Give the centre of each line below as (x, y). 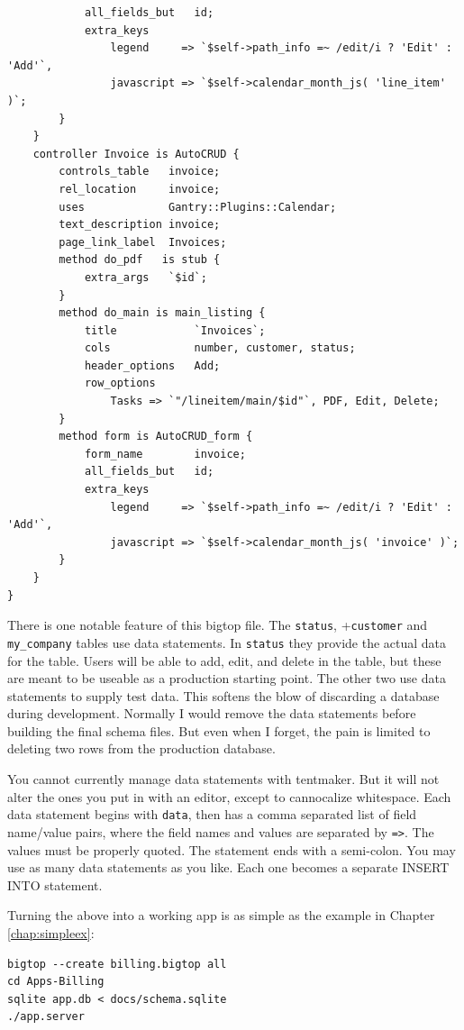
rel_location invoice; (140, 189)
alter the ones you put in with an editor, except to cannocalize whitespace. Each (229, 796)
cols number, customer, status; (220, 348)
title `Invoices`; (175, 330)
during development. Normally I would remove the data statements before (212, 713)
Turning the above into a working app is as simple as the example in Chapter (221, 915)
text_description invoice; (140, 225)
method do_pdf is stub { (140, 260)
